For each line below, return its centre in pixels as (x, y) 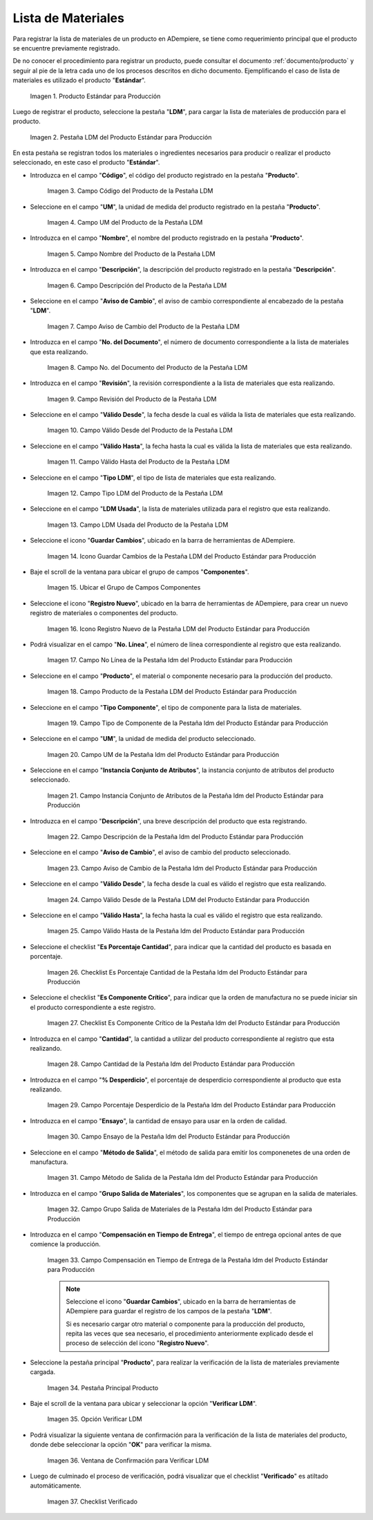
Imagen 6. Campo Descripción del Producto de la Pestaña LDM (137, 285)
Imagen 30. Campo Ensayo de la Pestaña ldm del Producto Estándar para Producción (169, 1136)
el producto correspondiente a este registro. (93, 1007)
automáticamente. (56, 1485)
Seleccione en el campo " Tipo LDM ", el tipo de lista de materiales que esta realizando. (153, 478)
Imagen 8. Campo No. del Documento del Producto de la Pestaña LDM (147, 367)
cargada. (42, 1372)
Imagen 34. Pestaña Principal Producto (103, 1388)
